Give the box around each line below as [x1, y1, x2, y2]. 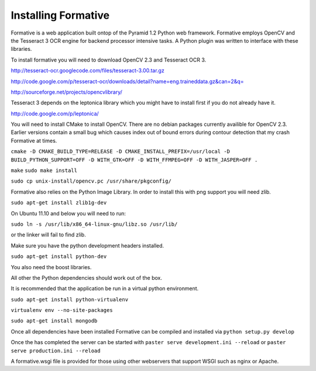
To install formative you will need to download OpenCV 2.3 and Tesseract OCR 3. [11, 56, 207, 63]
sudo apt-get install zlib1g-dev [11, 200, 107, 206]
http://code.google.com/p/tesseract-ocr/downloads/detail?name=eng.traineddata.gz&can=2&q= [11, 78, 244, 85]
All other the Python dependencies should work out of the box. [11, 274, 162, 281]
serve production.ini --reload [11, 347, 101, 354]
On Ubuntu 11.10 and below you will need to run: [11, 209, 126, 217]
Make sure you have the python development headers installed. [11, 242, 164, 249]
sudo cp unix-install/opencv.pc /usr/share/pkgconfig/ [11, 178, 172, 184]
